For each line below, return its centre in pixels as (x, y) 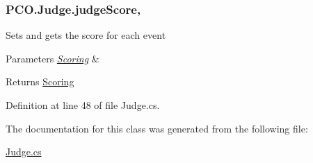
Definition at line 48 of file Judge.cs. (83, 105)
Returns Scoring (40, 81)
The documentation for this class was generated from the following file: (157, 128)
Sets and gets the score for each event (86, 35)
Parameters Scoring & (53, 58)
